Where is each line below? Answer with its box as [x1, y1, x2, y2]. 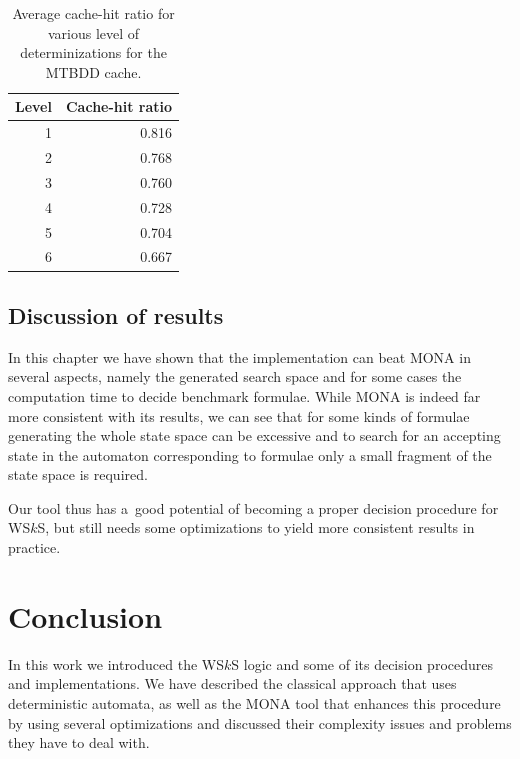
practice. [8, 537, 61, 558]
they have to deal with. [8, 732, 150, 753]
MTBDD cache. [45, 61, 142, 82]
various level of [47, 22, 140, 43]
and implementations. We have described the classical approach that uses [8, 673, 457, 694]
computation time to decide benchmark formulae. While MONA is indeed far [8, 385, 481, 406]
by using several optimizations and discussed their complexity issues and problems [8, 712, 512, 733]
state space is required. [8, 464, 148, 485]
